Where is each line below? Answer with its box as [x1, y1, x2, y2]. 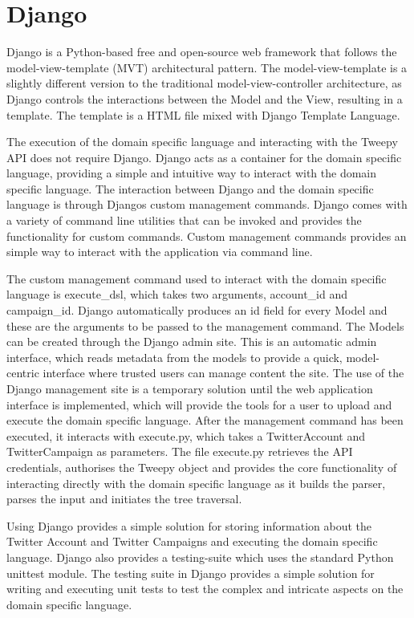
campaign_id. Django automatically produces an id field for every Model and [6, 302, 388, 319]
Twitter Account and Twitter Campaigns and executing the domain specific [6, 533, 378, 550]
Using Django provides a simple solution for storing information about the [6, 517, 372, 534]
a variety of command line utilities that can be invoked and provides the [6, 212, 362, 229]
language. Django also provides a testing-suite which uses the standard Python [6, 548, 394, 565]
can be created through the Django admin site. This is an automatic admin [6, 333, 377, 350]
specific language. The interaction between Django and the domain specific [6, 180, 374, 197]
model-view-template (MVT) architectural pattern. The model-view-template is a [6, 59, 408, 75]
